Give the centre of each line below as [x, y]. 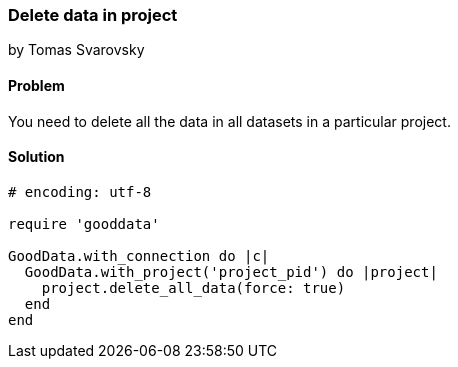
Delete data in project [93, 15]
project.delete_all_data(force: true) [193, 287]
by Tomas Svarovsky [76, 50]
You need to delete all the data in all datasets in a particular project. [229, 121]
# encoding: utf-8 [80, 191]
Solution [36, 157]
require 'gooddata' [84, 223]
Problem [36, 85]
